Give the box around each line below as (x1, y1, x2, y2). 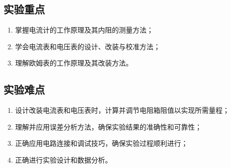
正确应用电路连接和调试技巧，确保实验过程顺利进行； (15, 138, 188, 148)
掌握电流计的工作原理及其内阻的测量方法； (15, 25, 154, 35)
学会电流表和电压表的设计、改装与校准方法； (15, 41, 160, 51)
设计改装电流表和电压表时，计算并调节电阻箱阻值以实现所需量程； (15, 105, 230, 115)
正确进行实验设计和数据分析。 (15, 154, 112, 165)
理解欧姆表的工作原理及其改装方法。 (15, 58, 133, 68)
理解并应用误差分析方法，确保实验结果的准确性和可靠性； (15, 121, 202, 132)
